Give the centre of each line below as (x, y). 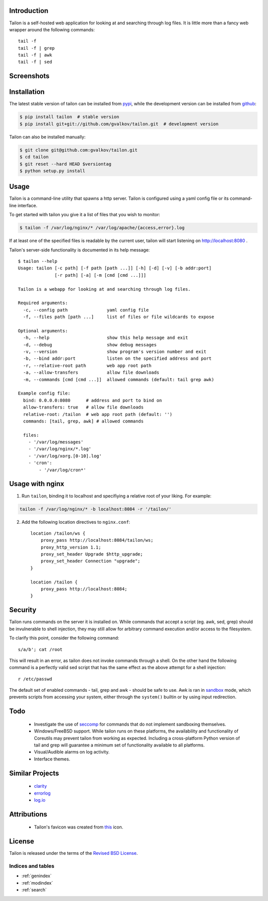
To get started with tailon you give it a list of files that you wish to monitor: (85, 215)
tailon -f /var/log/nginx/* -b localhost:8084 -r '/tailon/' (96, 509)
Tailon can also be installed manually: (47, 137)
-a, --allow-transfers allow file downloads (91, 372)
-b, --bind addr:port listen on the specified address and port (117, 359)
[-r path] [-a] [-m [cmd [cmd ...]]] (100, 275)
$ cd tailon (34, 157)
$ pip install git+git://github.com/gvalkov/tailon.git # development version (119, 124)
